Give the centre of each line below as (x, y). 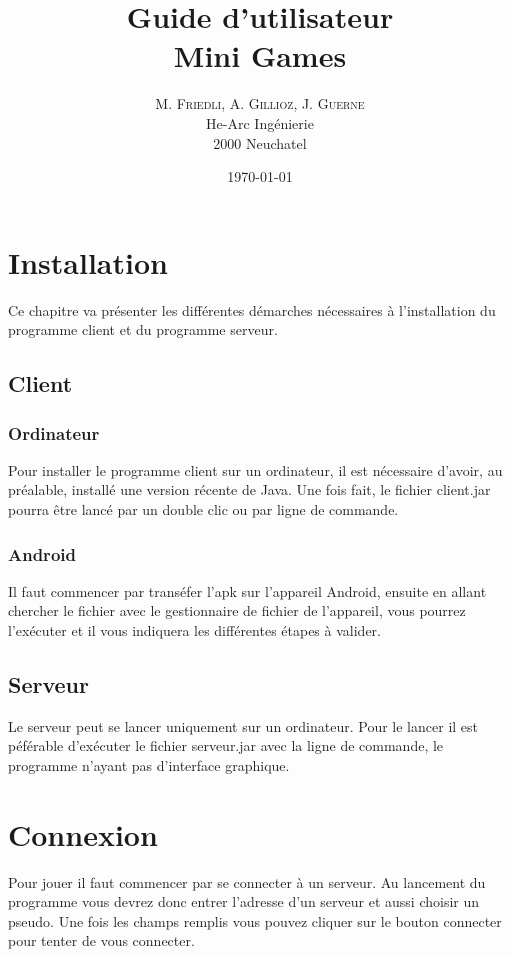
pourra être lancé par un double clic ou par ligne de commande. (203, 509)
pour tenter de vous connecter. (101, 940)
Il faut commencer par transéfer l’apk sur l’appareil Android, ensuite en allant (247, 590)
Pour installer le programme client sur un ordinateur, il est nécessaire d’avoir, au (255, 469)
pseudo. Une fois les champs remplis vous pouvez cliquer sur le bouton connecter (255, 920)
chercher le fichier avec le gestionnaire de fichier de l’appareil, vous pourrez (237, 610)
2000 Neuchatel (260, 142)
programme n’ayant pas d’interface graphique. (149, 764)
